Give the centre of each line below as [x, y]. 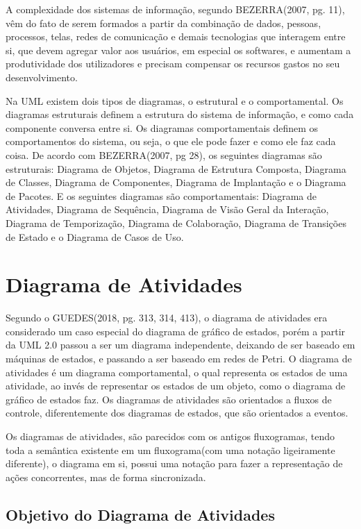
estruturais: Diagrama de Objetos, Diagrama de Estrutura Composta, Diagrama [176, 168]
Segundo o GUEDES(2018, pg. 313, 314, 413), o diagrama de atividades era [167, 318]
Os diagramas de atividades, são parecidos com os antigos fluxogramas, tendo [170, 436]
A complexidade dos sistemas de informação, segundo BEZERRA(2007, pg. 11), [175, 9]
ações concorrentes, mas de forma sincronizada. [106, 477]
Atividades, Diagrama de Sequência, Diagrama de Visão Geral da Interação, [167, 209]
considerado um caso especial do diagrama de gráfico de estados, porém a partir [176, 331]
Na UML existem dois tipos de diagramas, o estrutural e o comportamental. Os [175, 100]
